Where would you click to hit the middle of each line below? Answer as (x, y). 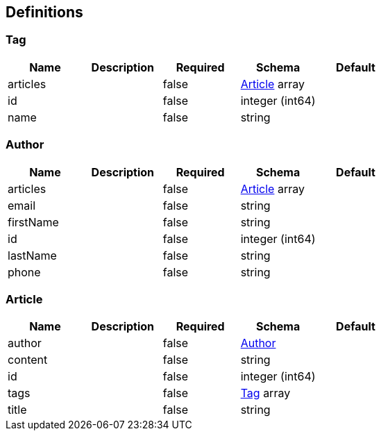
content (28, 360)
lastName (32, 255)
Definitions (44, 12)
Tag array (265, 393)
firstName (33, 222)
